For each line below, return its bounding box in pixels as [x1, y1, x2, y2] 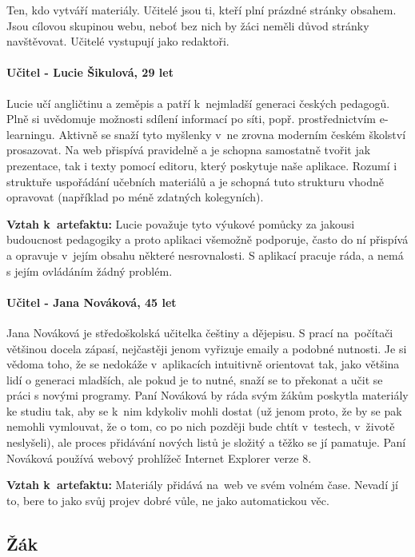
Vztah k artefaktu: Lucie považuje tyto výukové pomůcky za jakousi [6, 215, 355, 232]
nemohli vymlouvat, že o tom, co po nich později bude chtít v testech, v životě [6, 418, 395, 435]
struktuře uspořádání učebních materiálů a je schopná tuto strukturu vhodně [6, 173, 384, 189]
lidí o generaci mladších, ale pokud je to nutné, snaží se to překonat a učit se [6, 371, 383, 388]
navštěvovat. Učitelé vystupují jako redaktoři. [6, 33, 229, 50]
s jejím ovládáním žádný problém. [6, 262, 173, 279]
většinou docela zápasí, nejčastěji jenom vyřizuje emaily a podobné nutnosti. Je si [6, 340, 407, 356]
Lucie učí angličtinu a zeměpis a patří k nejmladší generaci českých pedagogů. [6, 94, 390, 111]
